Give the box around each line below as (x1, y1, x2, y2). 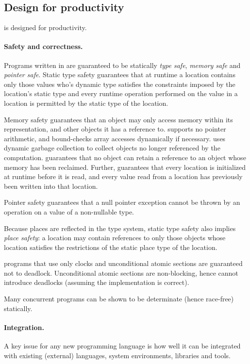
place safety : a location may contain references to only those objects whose (4, 232, 226, 243)
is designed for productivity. (4, 22, 87, 33)
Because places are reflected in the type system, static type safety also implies (4, 223, 236, 233)
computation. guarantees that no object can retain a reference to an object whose (4, 152, 246, 162)
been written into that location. (4, 181, 98, 191)
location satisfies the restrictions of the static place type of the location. (4, 242, 217, 252)
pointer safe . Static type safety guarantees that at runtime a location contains (4, 69, 235, 80)
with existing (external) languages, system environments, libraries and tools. (4, 350, 231, 360)
